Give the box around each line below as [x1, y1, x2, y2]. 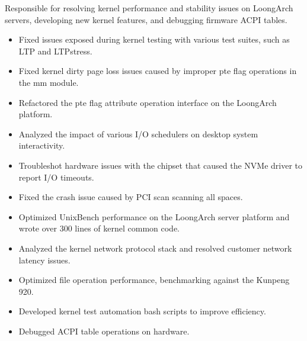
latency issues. [18, 253, 71, 266]
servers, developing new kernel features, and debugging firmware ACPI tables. [5, 13, 287, 25]
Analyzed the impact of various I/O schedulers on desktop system [18, 127, 258, 140]
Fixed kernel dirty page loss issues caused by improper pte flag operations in [18, 65, 297, 77]
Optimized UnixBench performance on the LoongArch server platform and [18, 210, 290, 223]
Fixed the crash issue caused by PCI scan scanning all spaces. [18, 191, 243, 203]
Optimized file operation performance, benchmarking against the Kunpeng [18, 274, 290, 286]
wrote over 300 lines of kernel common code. [18, 222, 180, 234]
